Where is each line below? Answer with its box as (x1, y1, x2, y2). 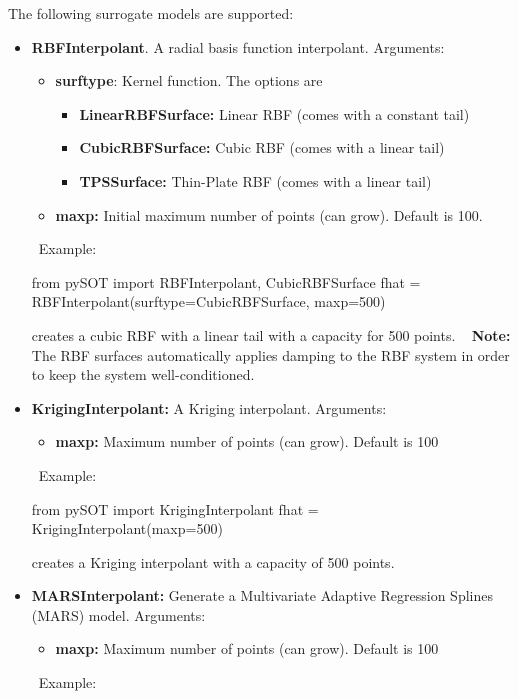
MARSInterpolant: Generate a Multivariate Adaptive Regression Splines (31, 585, 493, 606)
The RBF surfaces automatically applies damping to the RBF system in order (31, 344, 510, 365)
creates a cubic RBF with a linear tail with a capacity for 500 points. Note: (31, 324, 511, 345)
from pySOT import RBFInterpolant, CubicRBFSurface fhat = (31, 271, 421, 292)
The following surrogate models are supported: (8, 3, 294, 23)
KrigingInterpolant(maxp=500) (31, 518, 223, 539)
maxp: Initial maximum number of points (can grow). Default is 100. (55, 204, 483, 225)
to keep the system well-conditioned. (31, 364, 255, 385)
